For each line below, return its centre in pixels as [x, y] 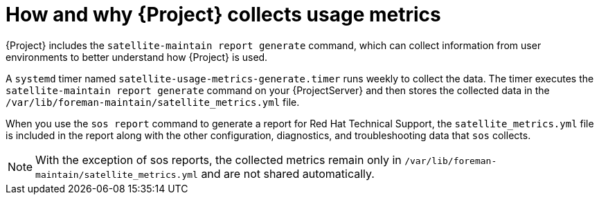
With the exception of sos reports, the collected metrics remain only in [218, 160]
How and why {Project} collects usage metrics [223, 15]
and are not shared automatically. [288, 173]
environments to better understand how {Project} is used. [137, 57]
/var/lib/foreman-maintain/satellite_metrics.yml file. [153, 102]
